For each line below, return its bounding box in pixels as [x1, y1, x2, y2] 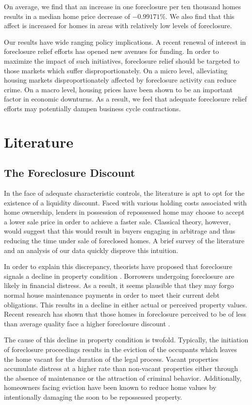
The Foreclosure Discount [4, 165, 135, 180]
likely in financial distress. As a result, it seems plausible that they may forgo [4, 280, 234, 290]
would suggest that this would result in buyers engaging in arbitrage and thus [4, 226, 235, 236]
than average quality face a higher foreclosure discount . [4, 318, 170, 328]
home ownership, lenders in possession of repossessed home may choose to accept [4, 207, 245, 217]
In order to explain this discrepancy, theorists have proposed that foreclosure [4, 261, 233, 271]
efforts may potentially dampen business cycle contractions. [4, 103, 181, 113]
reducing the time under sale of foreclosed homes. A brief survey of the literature [4, 236, 245, 246]
